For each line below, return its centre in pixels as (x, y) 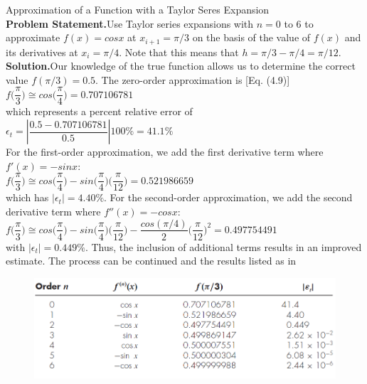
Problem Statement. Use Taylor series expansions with (130, 23)
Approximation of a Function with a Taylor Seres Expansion (138, 9)
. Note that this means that (179, 52)
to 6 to (299, 23)
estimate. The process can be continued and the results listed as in (151, 261)
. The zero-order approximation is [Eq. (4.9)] (193, 79)
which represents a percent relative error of (99, 111)
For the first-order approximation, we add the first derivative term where (165, 152)
